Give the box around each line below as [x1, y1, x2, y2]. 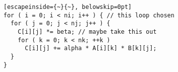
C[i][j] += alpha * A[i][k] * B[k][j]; [24, 45, 157, 52]
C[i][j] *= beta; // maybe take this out [17, 28, 157, 35]
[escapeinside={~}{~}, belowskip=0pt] [3, 3, 132, 10]
